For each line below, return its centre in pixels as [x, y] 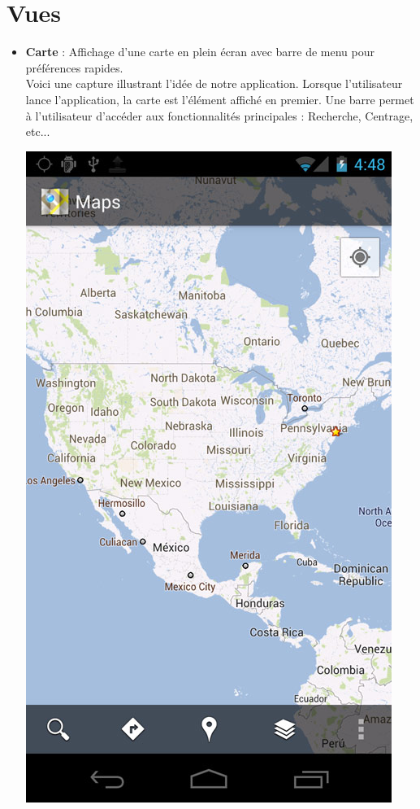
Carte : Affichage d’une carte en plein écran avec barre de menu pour [200, 52]
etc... [38, 131]
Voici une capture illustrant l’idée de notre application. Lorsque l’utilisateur [214, 83]
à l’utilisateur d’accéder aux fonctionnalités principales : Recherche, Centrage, [219, 115]
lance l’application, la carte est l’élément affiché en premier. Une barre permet [220, 99]
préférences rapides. [74, 67]
